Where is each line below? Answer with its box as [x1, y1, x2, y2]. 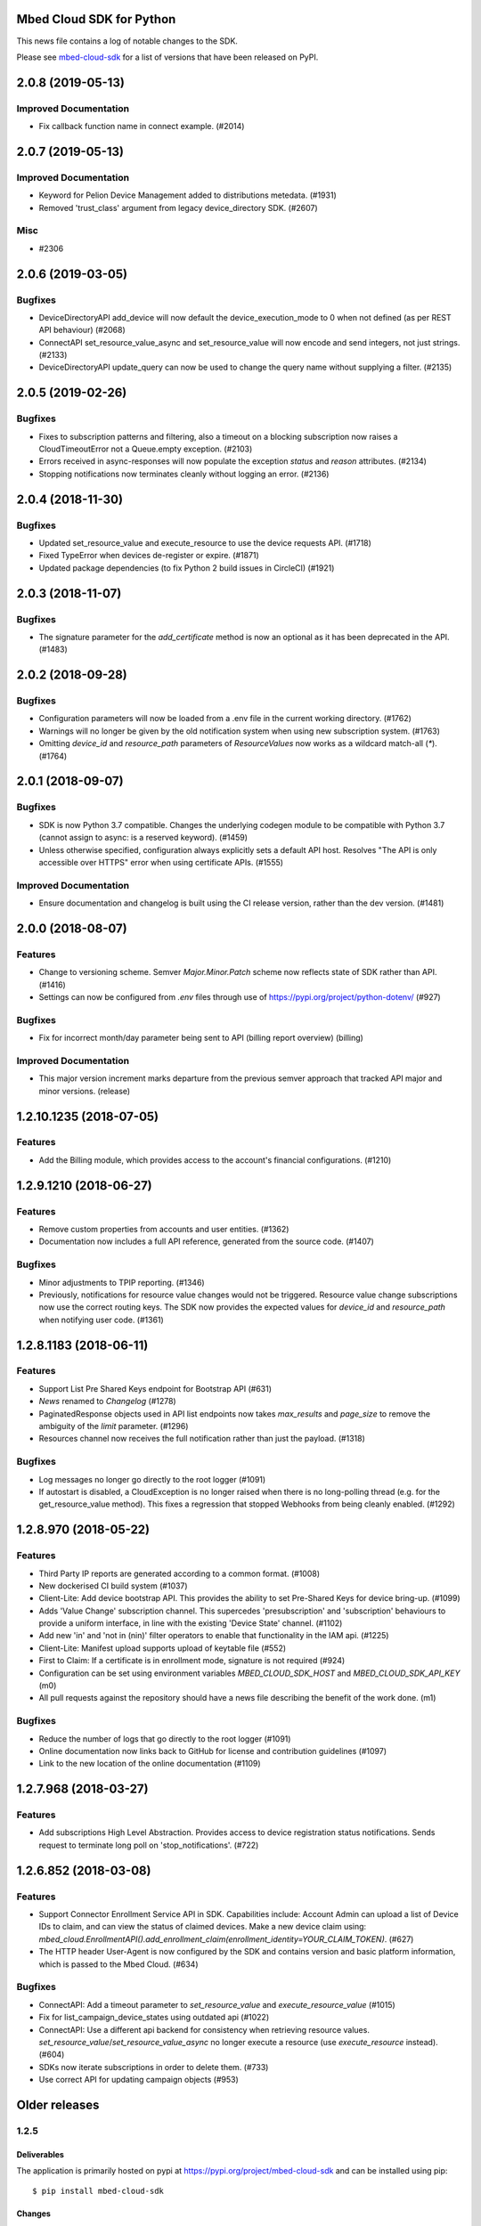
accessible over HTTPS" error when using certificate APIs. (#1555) [38, 857, 284, 867]
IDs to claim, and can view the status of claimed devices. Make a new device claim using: [38, 1921, 367, 1932]
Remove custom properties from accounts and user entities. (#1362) [38, 1224, 289, 1234]
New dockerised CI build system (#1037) [38, 1580, 188, 1591]
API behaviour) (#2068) [38, 325, 126, 336]
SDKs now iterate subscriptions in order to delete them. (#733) [38, 2061, 269, 2072]
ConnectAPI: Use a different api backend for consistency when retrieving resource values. [38, 2024, 370, 2035]
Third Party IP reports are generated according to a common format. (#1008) [38, 1568, 321, 1579]
